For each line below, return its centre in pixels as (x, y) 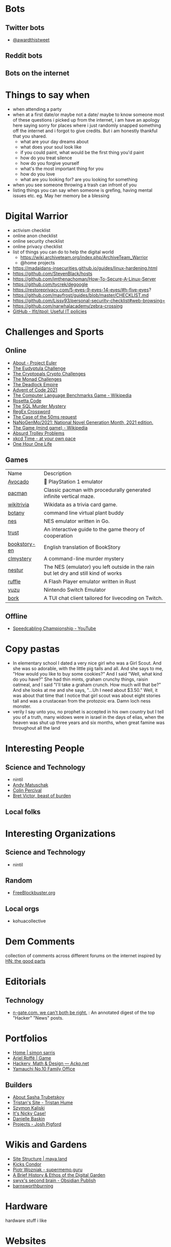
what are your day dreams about (54, 141)
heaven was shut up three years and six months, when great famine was (89, 722)
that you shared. (30, 136)
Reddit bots (24, 56)
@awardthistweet (31, 40)
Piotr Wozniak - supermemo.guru (48, 1169)
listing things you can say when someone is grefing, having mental (82, 190)
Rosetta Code (27, 400)
